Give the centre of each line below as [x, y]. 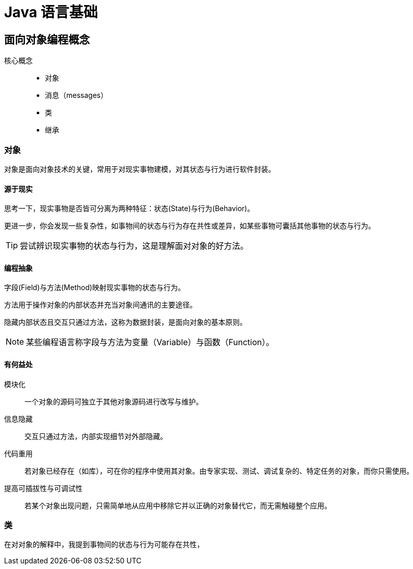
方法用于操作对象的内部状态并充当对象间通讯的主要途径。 [100, 305]
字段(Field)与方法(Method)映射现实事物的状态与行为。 [95, 288]
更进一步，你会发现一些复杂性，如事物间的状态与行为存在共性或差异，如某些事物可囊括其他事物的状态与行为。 [190, 226]
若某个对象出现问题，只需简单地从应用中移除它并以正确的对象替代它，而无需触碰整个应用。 [178, 505]
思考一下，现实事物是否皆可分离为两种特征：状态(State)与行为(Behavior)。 [129, 209]
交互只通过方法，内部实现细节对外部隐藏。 [96, 436]
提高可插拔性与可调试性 [43, 488]
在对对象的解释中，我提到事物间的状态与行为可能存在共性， [104, 545]
